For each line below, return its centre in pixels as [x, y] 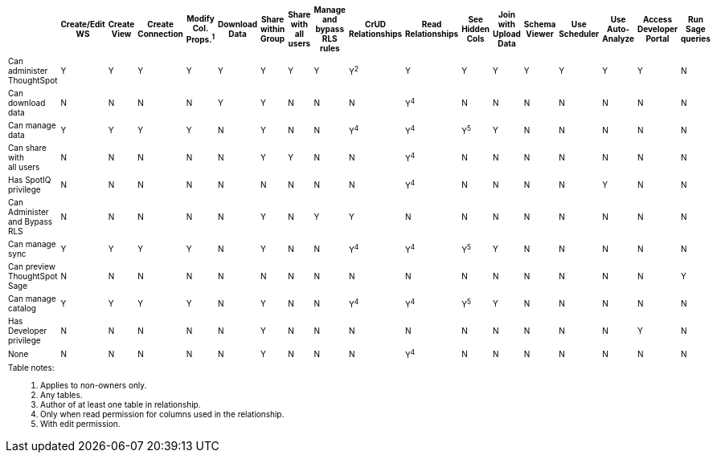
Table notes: [31, 368]
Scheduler [579, 34]
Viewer [540, 34]
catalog [22, 308]
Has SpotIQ [30, 180]
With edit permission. [80, 424]
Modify [201, 18]
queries [695, 39]
